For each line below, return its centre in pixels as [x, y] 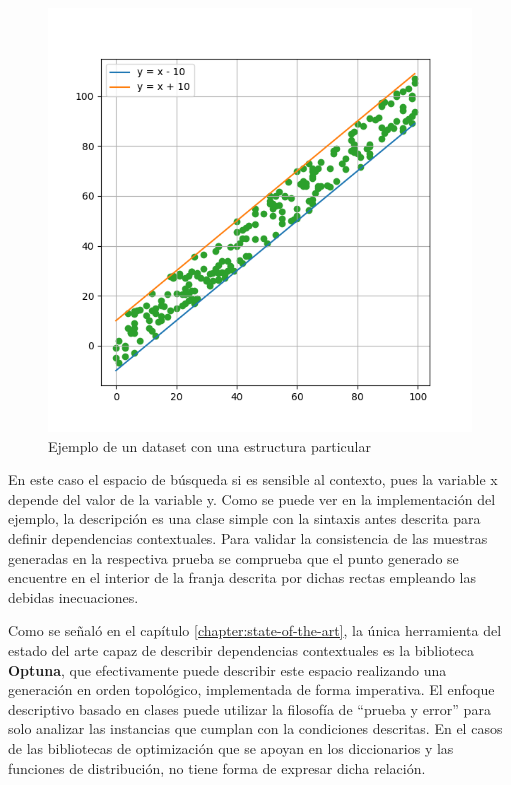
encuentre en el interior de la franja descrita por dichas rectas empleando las [242, 577]
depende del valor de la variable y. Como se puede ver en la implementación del [252, 498]
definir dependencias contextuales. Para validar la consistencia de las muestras [248, 537]
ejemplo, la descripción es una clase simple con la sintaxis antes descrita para [244, 518]
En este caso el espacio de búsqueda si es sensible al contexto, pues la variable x [253, 479]
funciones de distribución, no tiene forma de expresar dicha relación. [217, 767]
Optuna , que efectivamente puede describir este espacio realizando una [227, 669]
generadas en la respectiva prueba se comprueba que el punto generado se [233, 557]
